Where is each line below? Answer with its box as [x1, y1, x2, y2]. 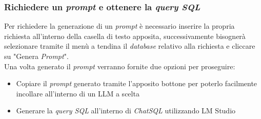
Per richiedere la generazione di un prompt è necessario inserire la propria [4, 21, 235, 31]
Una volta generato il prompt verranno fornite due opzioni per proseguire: [4, 61, 235, 71]
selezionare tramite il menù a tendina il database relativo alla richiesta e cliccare [4, 41, 255, 51]
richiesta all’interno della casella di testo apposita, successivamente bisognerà [4, 30, 246, 41]
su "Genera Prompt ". [4, 51, 69, 61]
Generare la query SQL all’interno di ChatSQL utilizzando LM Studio [16, 105, 236, 116]
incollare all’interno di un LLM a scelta [16, 88, 139, 98]
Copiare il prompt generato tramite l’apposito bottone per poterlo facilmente [16, 78, 257, 89]
